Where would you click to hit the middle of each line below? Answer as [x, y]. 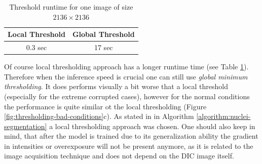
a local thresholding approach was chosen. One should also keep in [152, 126]
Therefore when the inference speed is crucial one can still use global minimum [126, 76]
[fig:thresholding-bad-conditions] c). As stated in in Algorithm [99, 116]
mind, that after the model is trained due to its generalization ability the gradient [131, 136]
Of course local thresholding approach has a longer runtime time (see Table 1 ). [126, 67]
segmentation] [26, 126]
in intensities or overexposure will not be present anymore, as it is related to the [129, 146]
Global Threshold [103, 34]
